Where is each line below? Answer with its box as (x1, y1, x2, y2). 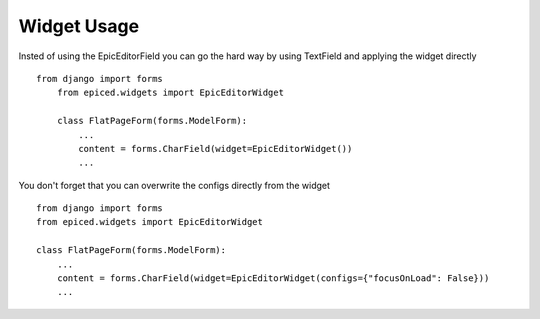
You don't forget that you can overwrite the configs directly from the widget (18, 179, 330, 191)
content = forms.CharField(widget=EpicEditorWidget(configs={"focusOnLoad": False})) (56, 273, 490, 284)
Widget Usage (18, 15, 140, 37)
